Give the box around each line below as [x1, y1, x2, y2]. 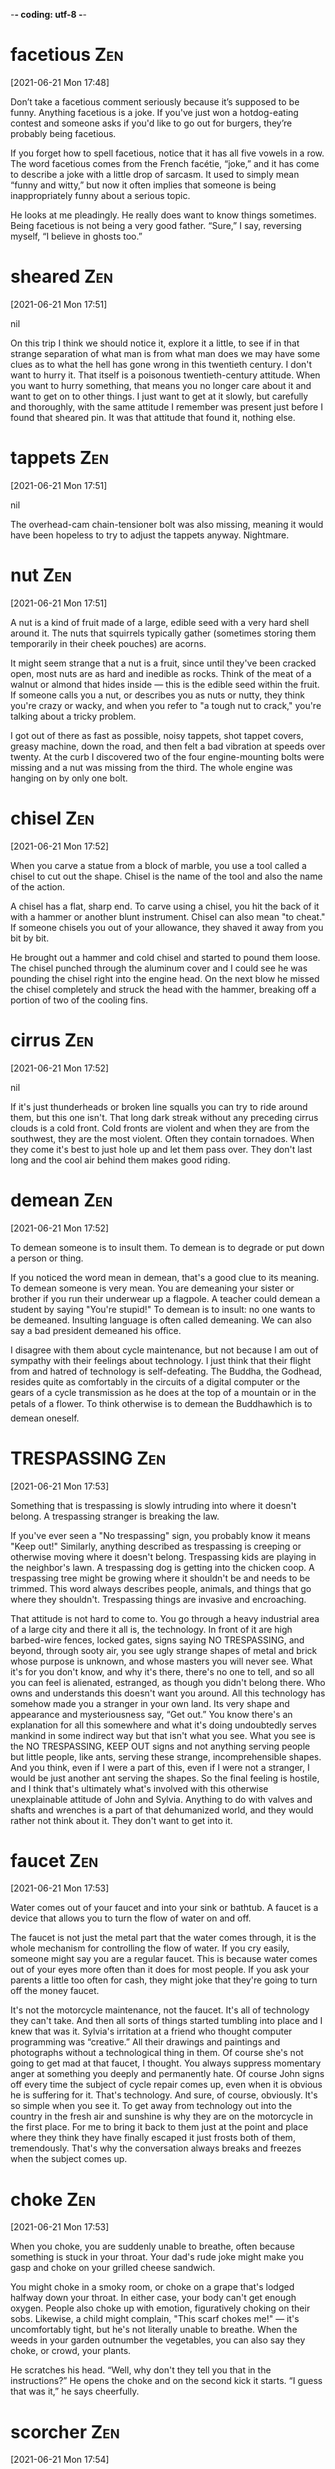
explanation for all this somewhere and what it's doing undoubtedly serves [10, 1719, 317, 1731]
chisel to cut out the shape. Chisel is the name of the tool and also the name [10, 870, 323, 882]
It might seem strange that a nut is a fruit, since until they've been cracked [10, 657, 317, 669]
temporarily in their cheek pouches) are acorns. [10, 637, 207, 649]
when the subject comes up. [10, 2153, 128, 2165]
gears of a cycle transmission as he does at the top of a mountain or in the [10, 1386, 317, 1398]
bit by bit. [10, 932, 50, 944]
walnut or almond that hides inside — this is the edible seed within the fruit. [10, 678, 320, 690]
